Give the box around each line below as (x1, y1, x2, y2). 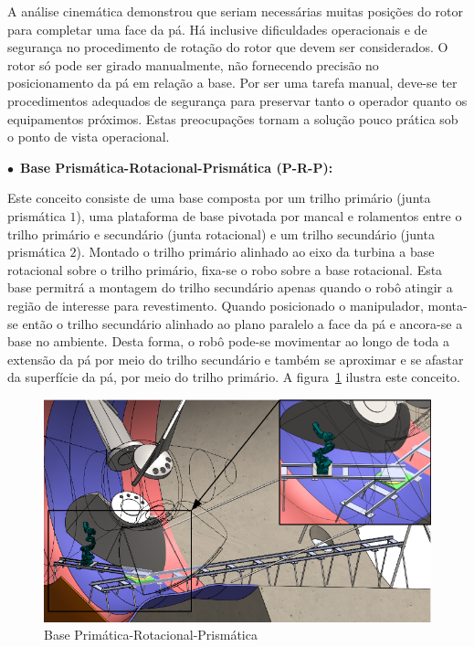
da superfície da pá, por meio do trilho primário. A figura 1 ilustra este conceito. (7, 367, 460, 387)
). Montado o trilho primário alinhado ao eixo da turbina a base (76, 242, 435, 261)
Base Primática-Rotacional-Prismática (44, 625, 258, 644)
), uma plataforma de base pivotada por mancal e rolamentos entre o (76, 206, 462, 225)
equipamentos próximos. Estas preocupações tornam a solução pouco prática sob (7, 109, 458, 128)
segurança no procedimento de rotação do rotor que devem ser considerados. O (7, 37, 448, 57)
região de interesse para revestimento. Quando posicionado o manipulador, (7, 295, 424, 314)
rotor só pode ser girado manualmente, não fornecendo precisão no (7, 55, 379, 74)
